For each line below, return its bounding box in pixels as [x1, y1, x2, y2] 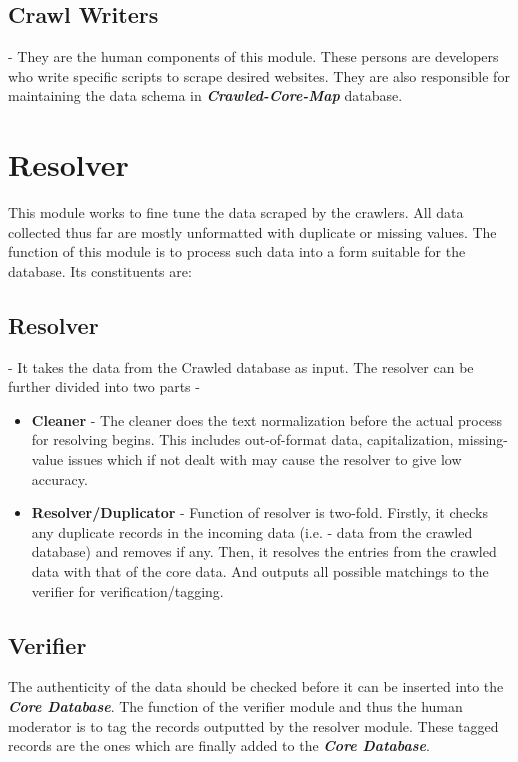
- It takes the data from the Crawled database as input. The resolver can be [8, 356, 474, 377]
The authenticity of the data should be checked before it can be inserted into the [8, 676, 504, 697]
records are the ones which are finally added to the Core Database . [8, 735, 430, 756]
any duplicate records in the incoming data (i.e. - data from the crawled [31, 521, 473, 542]
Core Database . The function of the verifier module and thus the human [8, 696, 463, 717]
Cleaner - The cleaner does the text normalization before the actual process [31, 409, 503, 430]
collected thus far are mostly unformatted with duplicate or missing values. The [8, 221, 497, 242]
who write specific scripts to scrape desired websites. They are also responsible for [8, 65, 510, 86]
